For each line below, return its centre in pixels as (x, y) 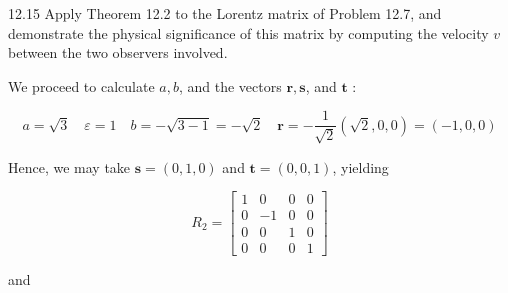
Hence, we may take (69, 166)
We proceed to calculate (81, 85)
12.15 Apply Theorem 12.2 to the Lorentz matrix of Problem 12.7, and (225, 13)
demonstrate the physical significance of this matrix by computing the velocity (248, 32)
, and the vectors (230, 85)
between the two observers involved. (118, 52)
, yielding (360, 166)
